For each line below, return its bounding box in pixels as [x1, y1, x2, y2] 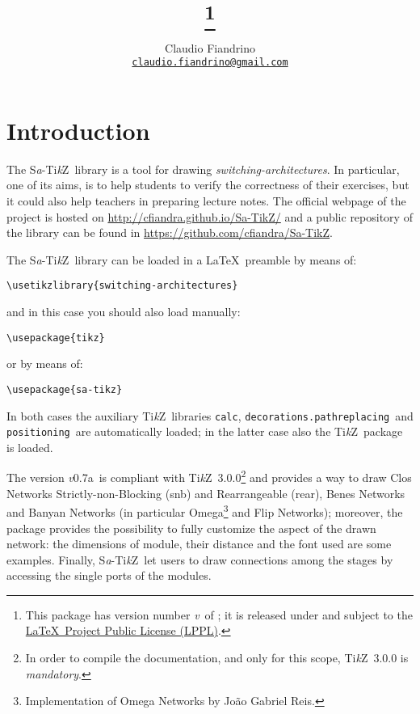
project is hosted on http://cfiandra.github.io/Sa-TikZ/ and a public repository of [6, 208, 413, 225]
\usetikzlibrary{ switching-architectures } [6, 280, 238, 292]
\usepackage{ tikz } [6, 332, 105, 344]
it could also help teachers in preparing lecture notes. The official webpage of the [6, 192, 406, 209]
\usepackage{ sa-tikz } [6, 383, 123, 395]
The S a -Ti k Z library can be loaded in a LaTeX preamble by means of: [6, 251, 357, 268]
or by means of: [6, 355, 83, 372]
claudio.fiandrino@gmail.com [132, 57, 288, 69]
